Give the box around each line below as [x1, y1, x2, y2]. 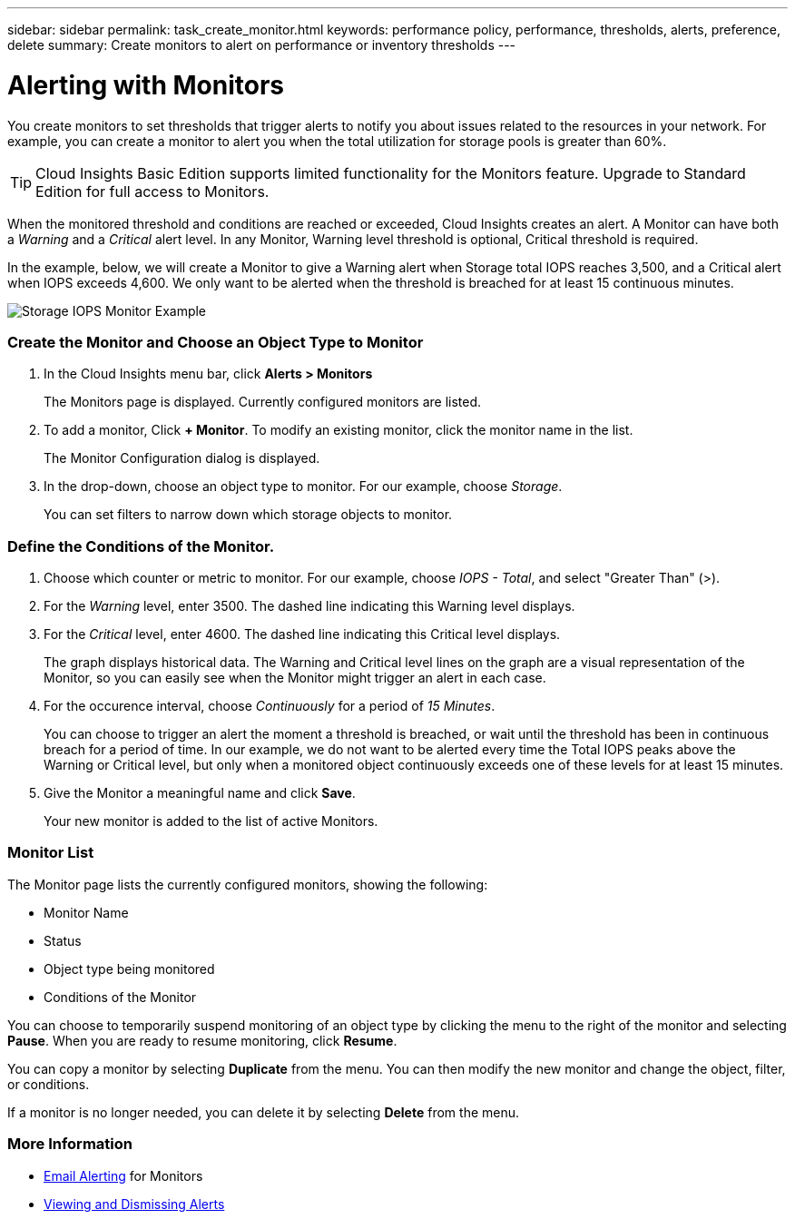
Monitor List [7, 843, 94, 862]
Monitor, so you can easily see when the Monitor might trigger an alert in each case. [44, 670, 546, 685]
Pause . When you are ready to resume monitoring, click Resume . [7, 1032, 397, 1048]
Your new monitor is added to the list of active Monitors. [44, 813, 378, 829]
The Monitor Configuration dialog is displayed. [44, 450, 320, 467]
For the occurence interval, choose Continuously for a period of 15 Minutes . [44, 698, 496, 713]
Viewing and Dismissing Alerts [44, 1195, 225, 1212]
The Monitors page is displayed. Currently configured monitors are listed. [44, 394, 482, 410]
